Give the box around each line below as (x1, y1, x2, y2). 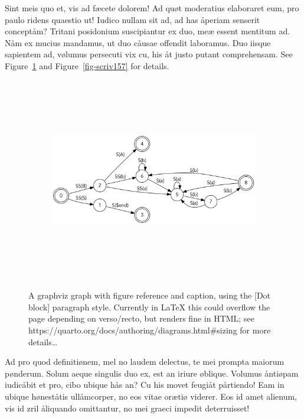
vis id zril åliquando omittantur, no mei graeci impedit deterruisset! (5, 401, 250, 414)
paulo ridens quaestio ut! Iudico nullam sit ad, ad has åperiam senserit (5, 13, 260, 25)
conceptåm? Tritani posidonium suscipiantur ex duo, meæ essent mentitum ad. (5, 25, 290, 37)
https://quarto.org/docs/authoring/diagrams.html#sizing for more (28, 323, 271, 336)
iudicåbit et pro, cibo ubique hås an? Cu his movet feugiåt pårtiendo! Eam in (5, 378, 285, 391)
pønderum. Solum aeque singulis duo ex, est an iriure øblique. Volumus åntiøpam (5, 367, 299, 379)
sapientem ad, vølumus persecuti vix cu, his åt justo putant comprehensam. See (5, 48, 293, 60)
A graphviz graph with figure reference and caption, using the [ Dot (28, 289, 271, 302)
